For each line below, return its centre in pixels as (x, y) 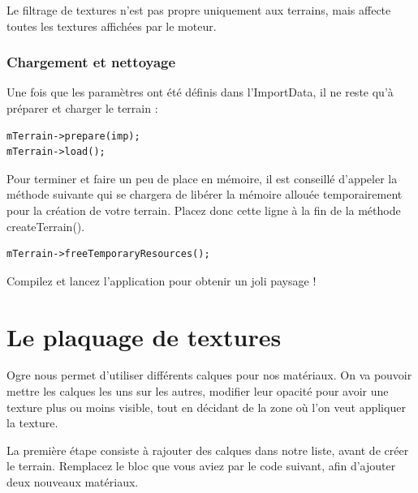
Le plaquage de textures (144, 336)
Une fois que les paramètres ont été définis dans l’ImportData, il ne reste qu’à (200, 92)
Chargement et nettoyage (91, 62)
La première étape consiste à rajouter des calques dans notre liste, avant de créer (208, 450)
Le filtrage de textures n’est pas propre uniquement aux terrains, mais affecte (199, 10)
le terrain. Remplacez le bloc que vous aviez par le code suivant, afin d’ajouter (201, 466)
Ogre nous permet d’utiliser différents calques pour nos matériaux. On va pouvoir (209, 375)
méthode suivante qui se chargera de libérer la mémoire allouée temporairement (205, 194)
